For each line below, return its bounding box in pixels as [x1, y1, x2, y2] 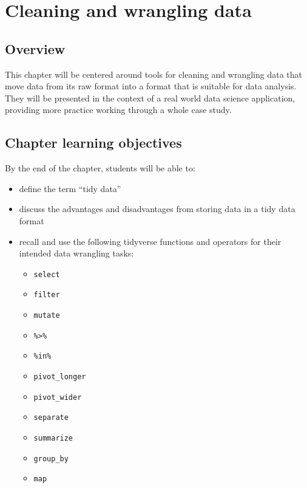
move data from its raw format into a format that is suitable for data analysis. [5, 80, 297, 92]
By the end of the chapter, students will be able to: [5, 162, 195, 174]
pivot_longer [33, 373, 86, 381]
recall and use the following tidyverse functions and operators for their [19, 235, 282, 247]
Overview [5, 39, 66, 58]
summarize [33, 433, 73, 442]
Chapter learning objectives [5, 133, 182, 152]
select [33, 270, 60, 279]
